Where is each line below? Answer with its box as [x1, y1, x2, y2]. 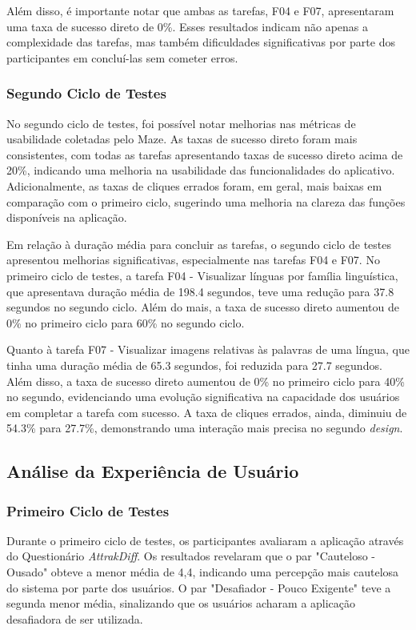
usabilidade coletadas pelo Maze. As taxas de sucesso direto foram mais [6, 130, 358, 147]
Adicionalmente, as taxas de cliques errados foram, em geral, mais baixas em [6, 177, 382, 194]
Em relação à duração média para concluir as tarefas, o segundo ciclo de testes [6, 235, 391, 252]
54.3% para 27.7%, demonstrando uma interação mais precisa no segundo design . [6, 419, 403, 436]
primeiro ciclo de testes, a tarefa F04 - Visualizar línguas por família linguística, [6, 267, 398, 283]
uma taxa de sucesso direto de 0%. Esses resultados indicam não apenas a [6, 18, 369, 34]
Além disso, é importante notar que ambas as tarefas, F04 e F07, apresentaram [6, 2, 394, 18]
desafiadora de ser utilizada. [6, 610, 143, 627]
